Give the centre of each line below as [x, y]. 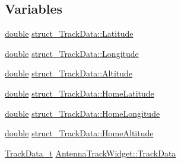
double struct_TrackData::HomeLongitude [82, 113]
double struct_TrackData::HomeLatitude [80, 93]
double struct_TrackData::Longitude [72, 53]
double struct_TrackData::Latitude [69, 33]
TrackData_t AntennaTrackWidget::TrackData [90, 153]
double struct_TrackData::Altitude [69, 73]
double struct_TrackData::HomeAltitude [79, 133]
